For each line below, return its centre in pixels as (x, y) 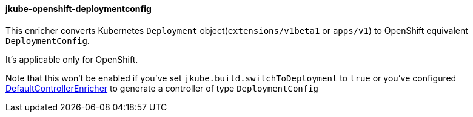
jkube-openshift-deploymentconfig (79, 9)
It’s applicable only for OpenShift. (72, 59)
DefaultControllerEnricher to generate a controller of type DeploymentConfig (162, 88)
